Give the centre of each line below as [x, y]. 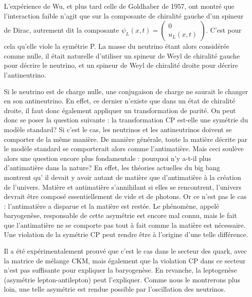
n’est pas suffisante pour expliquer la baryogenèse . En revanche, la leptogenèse [121, 270]
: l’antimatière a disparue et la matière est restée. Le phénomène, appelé [112, 206]
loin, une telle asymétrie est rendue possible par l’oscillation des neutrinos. [115, 289]
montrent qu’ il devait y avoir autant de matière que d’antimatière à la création [123, 177]
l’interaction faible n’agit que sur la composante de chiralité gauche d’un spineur [124, 15]
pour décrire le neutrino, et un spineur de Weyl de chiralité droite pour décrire [121, 65]
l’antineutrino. [25, 74]
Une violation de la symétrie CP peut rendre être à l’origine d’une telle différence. [126, 234]
